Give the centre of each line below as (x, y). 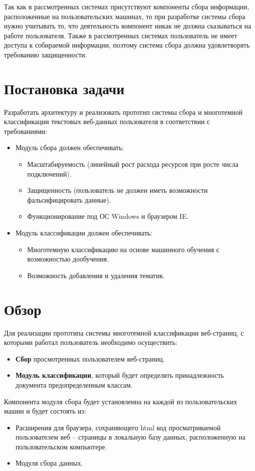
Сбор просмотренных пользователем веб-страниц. (90, 358)
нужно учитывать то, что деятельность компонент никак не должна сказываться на (127, 26)
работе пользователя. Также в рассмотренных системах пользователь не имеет (121, 35)
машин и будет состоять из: (45, 411)
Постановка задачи (64, 88)
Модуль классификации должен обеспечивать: (84, 233)
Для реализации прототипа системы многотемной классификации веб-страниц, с (124, 332)
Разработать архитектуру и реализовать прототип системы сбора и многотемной (123, 112)
